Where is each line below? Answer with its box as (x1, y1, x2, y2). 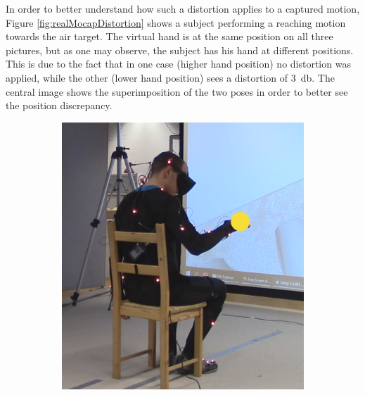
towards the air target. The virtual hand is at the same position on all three (6, 29, 333, 44)
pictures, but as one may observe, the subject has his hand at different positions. (6, 42, 354, 57)
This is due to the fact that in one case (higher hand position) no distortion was (6, 56, 351, 71)
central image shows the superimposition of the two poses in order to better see (6, 84, 348, 99)
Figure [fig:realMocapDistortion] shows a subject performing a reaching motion (6, 15, 346, 30)
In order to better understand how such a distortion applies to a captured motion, (6, 1, 360, 15)
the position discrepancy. (6, 98, 113, 113)
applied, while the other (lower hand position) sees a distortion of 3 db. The (6, 70, 335, 84)
